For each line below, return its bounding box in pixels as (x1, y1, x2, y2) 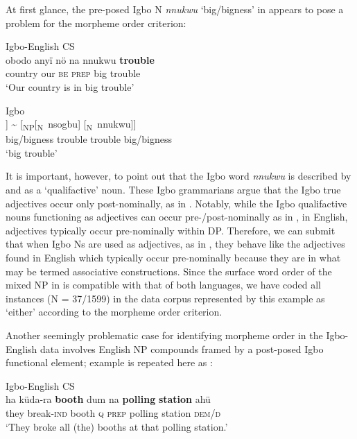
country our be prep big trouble (6, 66, 141, 80)
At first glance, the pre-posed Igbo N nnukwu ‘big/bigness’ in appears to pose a (6, 2, 344, 16)
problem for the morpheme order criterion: (6, 15, 186, 30)
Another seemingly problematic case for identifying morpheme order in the (6, 328, 323, 342)
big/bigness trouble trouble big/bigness (6, 132, 172, 146)
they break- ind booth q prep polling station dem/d (6, 405, 221, 420)
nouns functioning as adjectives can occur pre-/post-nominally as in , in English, (6, 209, 348, 224)
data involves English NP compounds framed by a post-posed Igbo (40, 341, 324, 356)
